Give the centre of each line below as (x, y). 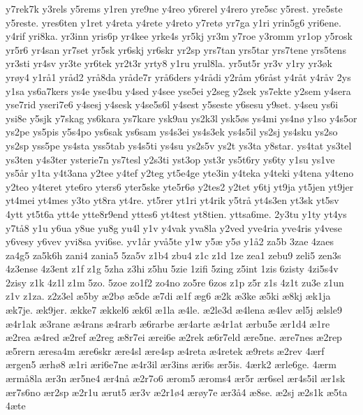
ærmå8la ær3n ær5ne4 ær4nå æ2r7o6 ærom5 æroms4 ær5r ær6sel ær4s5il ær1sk (176, 378)
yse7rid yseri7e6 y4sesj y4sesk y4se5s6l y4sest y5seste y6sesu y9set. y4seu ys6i (172, 104)
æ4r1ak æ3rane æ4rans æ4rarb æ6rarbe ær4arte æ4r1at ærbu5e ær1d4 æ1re (168, 323)
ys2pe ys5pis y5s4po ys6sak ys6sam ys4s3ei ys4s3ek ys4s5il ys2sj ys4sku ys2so (172, 132)
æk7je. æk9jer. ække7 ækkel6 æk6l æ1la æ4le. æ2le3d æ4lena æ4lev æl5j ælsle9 (174, 310)
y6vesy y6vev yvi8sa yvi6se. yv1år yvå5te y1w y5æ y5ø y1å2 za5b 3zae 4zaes (170, 241)
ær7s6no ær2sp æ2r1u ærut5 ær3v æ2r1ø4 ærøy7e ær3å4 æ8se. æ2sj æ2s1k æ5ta (177, 392)
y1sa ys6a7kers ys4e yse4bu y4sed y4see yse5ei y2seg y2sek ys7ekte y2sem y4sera (178, 90)
